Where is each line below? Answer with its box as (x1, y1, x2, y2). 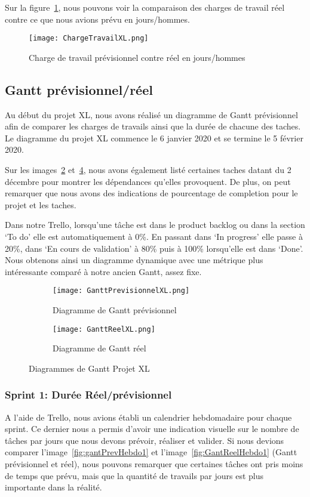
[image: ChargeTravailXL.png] (29, 34, 149, 43)
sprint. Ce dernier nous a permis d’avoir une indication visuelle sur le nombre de (5, 422, 299, 435)
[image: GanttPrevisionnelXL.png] (53, 286, 190, 295)
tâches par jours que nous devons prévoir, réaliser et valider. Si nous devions (5, 434, 284, 446)
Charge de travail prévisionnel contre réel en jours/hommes (29, 51, 245, 63)
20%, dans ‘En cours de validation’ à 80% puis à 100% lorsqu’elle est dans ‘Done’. (5, 242, 303, 254)
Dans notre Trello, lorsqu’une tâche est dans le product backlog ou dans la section (5, 218, 305, 231)
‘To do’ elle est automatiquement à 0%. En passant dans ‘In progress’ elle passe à (5, 230, 303, 242)
